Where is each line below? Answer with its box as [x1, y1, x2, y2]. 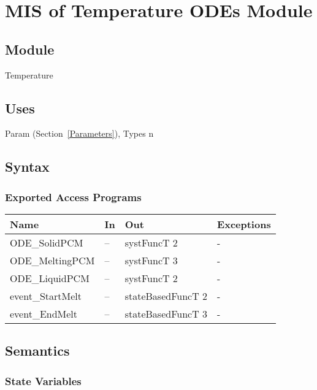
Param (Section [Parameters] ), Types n [5, 127, 154, 140]
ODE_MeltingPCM [10, 253, 95, 267]
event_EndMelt [10, 306, 78, 321]
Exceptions [217, 216, 271, 231]
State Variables [5, 373, 82, 388]
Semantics [5, 341, 70, 360]
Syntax [5, 157, 50, 176]
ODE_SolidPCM [10, 235, 83, 250]
